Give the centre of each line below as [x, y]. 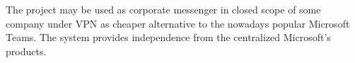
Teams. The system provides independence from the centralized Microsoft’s [168, 37]
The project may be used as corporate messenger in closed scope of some [163, 9]
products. [26, 51]
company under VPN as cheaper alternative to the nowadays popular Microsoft [178, 23]
